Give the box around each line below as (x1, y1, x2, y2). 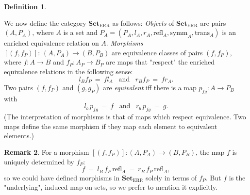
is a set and (63, 27, 98, 37)
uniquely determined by (4, 156, 74, 166)
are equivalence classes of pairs (112, 47, 203, 57)
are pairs (200, 17, 226, 28)
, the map (196, 146, 225, 157)
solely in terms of (146, 172, 197, 182)
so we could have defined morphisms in (4, 172, 120, 182)
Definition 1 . (4, 1, 47, 11)
